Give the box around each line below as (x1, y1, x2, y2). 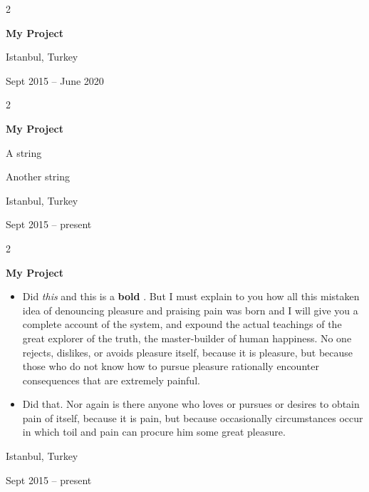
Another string (6, 169, 71, 184)
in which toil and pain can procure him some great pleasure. (22, 424, 286, 439)
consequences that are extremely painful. (22, 372, 200, 387)
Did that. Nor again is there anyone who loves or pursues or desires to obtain (22, 396, 360, 411)
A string (6, 145, 42, 160)
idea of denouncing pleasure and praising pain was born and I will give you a (22, 302, 358, 317)
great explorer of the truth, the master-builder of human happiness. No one (22, 330, 352, 345)
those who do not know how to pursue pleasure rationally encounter (22, 359, 319, 374)
